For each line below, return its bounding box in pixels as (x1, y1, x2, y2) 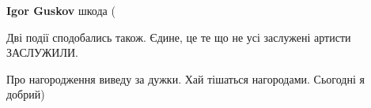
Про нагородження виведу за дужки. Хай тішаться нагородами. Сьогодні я (6, 70, 365, 87)
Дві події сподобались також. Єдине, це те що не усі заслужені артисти (6, 28, 351, 45)
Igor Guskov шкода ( (6, 2, 115, 18)
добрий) (6, 86, 45, 102)
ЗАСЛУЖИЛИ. (6, 44, 78, 61)
